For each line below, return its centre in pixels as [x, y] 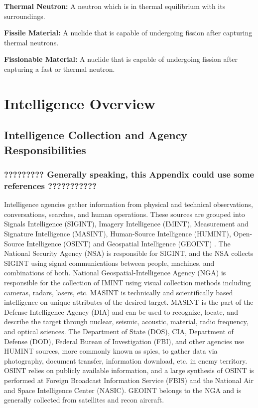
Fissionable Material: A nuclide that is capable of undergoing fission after [121, 59]
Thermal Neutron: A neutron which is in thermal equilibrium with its [115, 6]
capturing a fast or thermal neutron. [60, 69]
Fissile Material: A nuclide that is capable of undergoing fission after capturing [128, 33]
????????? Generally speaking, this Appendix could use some [129, 174]
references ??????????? [50, 185]
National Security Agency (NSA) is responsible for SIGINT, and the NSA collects [129, 253]
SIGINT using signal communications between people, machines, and [109, 263]
